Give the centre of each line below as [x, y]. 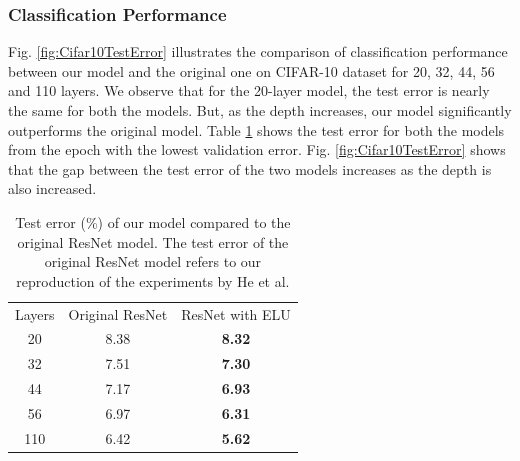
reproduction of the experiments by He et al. [153, 280]
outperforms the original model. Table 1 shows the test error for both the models [256, 129]
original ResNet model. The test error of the [153, 241]
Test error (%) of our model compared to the [153, 221]
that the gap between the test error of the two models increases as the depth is [250, 168]
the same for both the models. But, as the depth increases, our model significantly [260, 110]
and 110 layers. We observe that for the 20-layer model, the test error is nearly [249, 90]
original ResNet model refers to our [153, 261]
